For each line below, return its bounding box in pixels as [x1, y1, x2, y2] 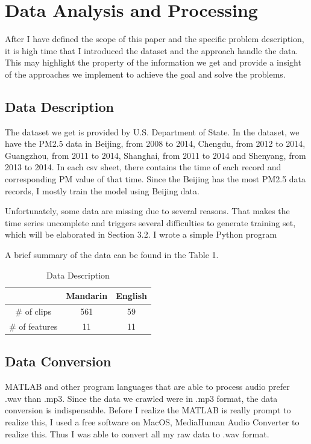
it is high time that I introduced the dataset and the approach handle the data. [5, 44, 298, 57]
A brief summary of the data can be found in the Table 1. [5, 248, 219, 261]
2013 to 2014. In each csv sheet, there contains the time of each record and [5, 161, 281, 173]
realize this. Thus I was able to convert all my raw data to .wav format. [5, 427, 269, 440]
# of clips [15, 305, 51, 318]
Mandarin [66, 289, 108, 302]
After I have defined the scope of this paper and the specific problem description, [5, 32, 304, 45]
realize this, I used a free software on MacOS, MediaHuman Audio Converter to [5, 416, 300, 428]
